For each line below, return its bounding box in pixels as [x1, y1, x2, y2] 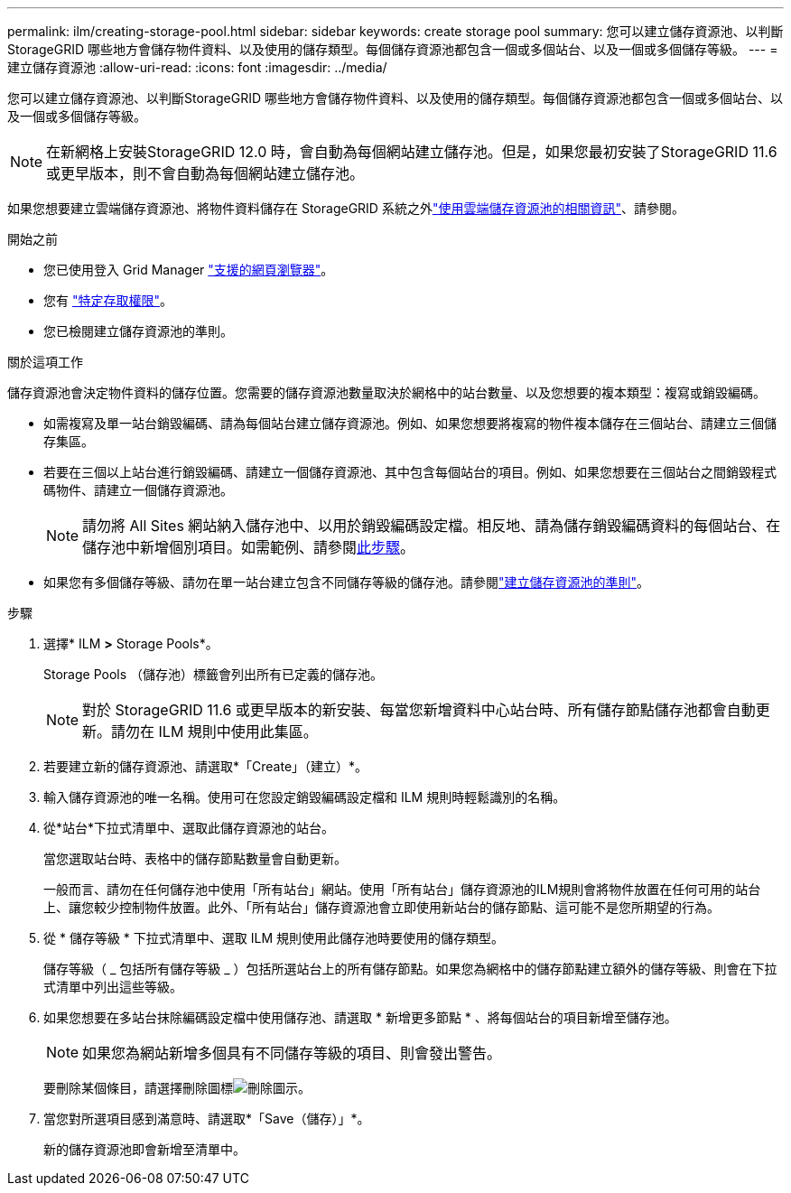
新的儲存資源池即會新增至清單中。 [43, 1142, 246, 1157]
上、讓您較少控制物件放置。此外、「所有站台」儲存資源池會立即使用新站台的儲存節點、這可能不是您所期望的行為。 [43, 899, 720, 915]
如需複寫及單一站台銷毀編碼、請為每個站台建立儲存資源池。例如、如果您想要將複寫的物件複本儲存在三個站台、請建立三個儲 [43, 415, 777, 431]
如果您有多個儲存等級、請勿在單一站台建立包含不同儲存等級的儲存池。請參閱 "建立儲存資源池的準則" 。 [43, 574, 650, 590]
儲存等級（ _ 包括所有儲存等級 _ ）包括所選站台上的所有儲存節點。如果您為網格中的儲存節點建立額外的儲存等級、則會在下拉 [43, 961, 777, 976]
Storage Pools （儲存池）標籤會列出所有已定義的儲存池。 [43, 666, 384, 682]
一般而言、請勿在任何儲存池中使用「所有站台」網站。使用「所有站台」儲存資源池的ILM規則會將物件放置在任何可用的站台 [43, 881, 761, 897]
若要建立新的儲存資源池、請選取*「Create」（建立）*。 [43, 759, 368, 774]
